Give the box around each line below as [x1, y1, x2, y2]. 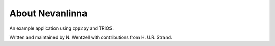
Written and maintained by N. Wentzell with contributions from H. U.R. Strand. [9, 34, 173, 40]
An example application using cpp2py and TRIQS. [9, 25, 114, 31]
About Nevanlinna [9, 8, 88, 19]
